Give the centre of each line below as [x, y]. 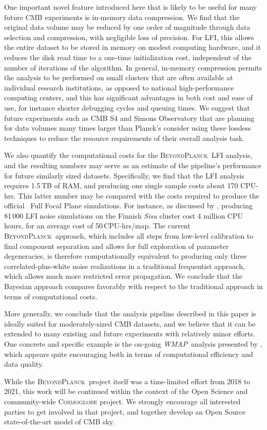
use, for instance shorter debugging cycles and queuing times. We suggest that [127, 107]
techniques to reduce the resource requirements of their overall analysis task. [125, 138]
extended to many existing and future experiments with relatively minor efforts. [130, 334]
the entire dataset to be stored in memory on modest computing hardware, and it [133, 47]
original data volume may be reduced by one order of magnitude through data [127, 27]
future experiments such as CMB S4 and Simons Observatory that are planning [129, 118]
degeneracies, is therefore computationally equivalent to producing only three [126, 256]
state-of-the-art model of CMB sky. [60, 422]
